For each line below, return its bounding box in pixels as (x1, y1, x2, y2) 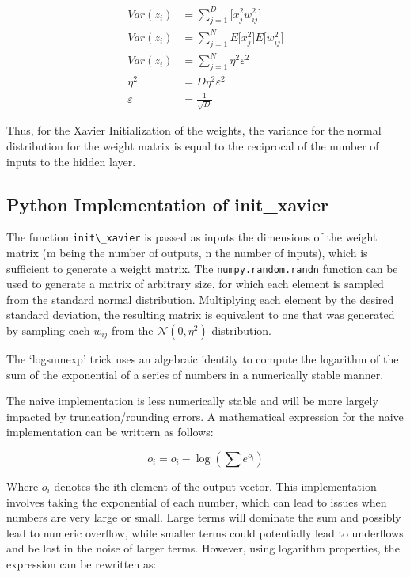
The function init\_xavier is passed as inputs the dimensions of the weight (6, 229, 378, 245)
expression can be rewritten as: (6, 555, 157, 571)
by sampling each (6, 322, 90, 339)
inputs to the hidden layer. (6, 153, 136, 169)
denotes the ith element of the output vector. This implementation (54, 477, 377, 494)
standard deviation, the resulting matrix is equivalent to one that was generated (6, 306, 395, 323)
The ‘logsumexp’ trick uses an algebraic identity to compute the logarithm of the (6, 351, 399, 367)
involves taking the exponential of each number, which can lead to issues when (6, 493, 387, 510)
